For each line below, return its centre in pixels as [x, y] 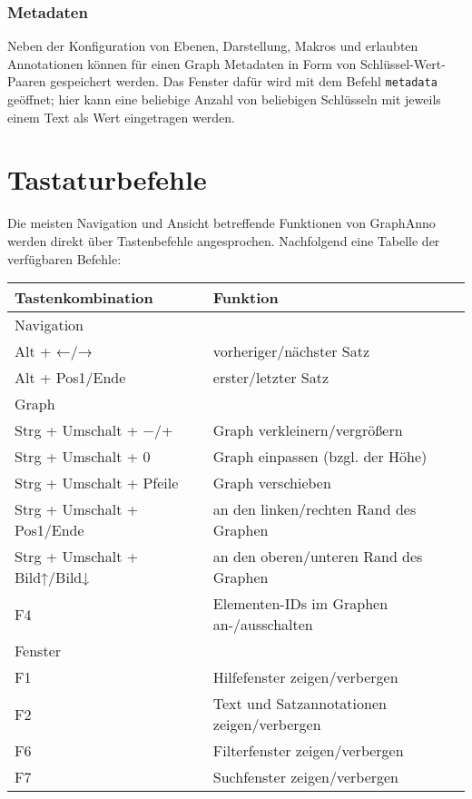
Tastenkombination [84, 298]
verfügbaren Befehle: [64, 258]
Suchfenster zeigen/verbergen [306, 777]
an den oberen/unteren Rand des [318, 557]
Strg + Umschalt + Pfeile [97, 483]
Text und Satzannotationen [300, 704]
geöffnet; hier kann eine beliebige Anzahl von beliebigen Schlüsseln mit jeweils [224, 99]
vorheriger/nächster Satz [291, 351]
